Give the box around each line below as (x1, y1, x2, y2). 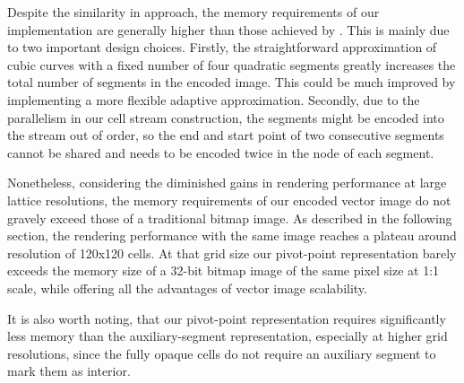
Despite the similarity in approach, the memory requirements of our (7, 3, 380, 21)
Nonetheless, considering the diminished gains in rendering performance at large (7, 173, 447, 192)
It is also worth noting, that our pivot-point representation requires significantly (7, 309, 446, 327)
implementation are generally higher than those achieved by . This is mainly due (7, 20, 450, 39)
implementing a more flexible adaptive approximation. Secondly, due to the (7, 90, 420, 109)
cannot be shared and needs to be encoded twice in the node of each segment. (7, 143, 434, 161)
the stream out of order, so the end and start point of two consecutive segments (7, 126, 444, 144)
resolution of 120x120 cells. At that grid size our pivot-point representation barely (7, 243, 457, 262)
